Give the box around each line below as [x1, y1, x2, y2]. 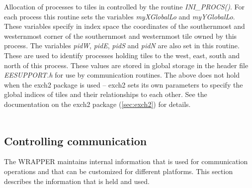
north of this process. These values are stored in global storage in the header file [4, 60, 249, 70]
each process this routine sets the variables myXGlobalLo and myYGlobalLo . [4, 11, 235, 21]
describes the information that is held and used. [4, 176, 150, 186]
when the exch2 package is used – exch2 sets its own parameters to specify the [4, 79, 243, 90]
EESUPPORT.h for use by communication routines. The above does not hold [4, 70, 240, 80]
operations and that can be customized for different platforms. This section [4, 166, 233, 176]
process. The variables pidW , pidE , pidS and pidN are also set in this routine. [4, 40, 240, 51]
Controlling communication [4, 133, 147, 148]
